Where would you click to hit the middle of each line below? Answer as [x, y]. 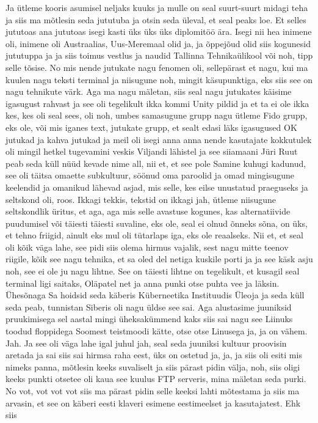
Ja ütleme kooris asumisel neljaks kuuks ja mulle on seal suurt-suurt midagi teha [157, 7]
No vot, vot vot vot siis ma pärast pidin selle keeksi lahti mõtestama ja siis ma [153, 391]
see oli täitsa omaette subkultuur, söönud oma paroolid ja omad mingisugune [150, 175]
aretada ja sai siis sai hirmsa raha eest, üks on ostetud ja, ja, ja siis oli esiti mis [154, 355]
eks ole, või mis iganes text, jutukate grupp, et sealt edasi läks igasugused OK [151, 127]
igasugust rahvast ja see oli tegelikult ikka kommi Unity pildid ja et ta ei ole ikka [157, 103]
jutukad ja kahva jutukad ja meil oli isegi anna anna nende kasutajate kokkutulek [159, 139]
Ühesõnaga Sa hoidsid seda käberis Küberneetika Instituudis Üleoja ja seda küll [155, 295]
